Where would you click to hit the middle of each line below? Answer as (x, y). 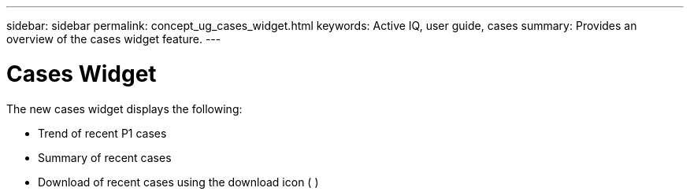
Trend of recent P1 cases (102, 133)
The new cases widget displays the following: (124, 109)
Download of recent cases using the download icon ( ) (178, 182)
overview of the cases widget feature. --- (114, 39)
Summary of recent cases (105, 157)
